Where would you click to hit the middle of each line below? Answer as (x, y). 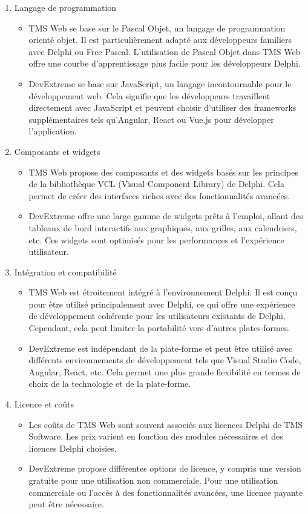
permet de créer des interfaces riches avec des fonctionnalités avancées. (159, 195)
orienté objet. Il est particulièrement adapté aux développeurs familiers (160, 40)
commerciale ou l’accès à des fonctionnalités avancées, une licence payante (166, 492)
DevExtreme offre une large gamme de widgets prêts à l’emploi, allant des (166, 216)
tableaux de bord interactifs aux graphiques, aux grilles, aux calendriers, (163, 227)
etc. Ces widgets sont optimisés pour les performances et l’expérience (156, 239)
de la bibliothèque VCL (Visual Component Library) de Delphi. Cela (156, 184)
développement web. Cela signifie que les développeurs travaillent (149, 95)
